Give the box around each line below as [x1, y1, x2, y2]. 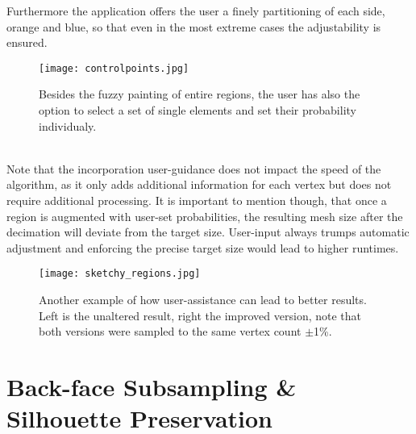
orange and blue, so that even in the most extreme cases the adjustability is [6, 18, 381, 35]
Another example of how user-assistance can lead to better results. [39, 291, 367, 308]
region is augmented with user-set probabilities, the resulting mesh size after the [6, 207, 403, 224]
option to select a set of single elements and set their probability [39, 102, 356, 119]
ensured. [6, 34, 48, 51]
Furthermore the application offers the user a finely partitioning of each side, [6, 2, 385, 19]
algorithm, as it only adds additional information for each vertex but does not [6, 176, 392, 193]
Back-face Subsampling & [6, 370, 297, 403]
